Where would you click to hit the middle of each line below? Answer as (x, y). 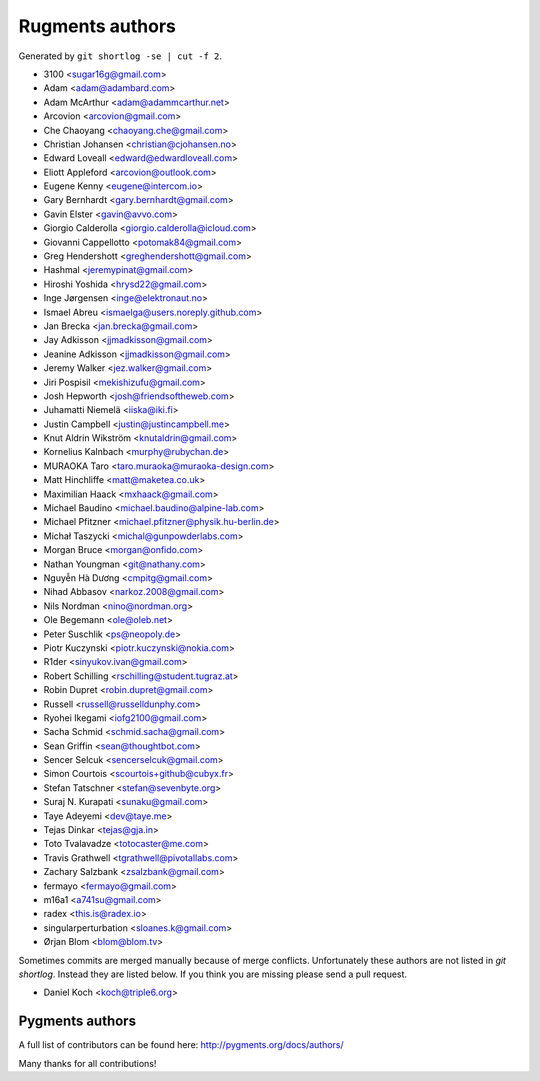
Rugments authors (97, 26)
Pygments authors (77, 1021)
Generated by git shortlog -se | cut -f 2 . (120, 56)
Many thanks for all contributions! (87, 1063)
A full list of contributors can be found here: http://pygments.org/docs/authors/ (181, 1045)
